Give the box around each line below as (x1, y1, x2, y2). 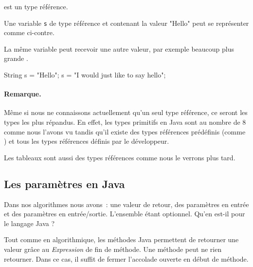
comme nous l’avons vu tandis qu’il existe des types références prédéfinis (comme (4, 126, 246, 136)
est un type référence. (4, 1, 68, 11)
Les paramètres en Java (4, 176, 125, 191)
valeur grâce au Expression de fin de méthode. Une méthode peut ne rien (4, 244, 222, 254)
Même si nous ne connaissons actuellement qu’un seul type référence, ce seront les (4, 107, 248, 117)
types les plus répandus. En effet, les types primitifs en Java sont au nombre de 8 (4, 117, 246, 127)
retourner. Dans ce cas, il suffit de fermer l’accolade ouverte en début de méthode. (4, 253, 249, 264)
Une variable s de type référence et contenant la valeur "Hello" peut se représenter (4, 18, 249, 28)
